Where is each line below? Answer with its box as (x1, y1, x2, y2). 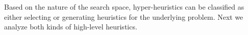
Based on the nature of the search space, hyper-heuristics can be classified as (4, 2, 244, 12)
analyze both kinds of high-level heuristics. (4, 21, 137, 32)
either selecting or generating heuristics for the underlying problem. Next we (4, 11, 243, 22)
